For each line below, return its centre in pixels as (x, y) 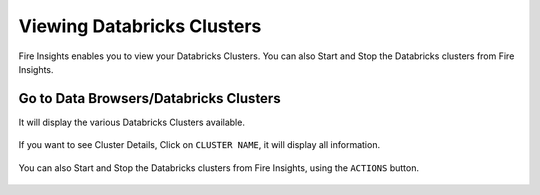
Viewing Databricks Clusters (140, 26)
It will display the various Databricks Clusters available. (131, 122)
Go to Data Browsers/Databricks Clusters (149, 98)
